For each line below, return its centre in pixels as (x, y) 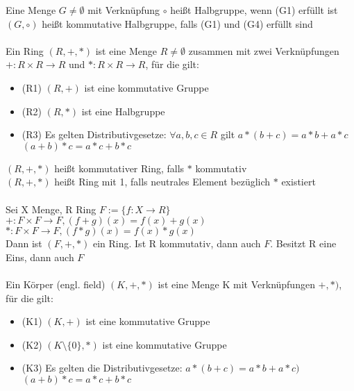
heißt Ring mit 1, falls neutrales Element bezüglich (162, 182)
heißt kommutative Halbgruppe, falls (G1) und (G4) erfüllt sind (177, 23)
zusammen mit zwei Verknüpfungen (264, 50)
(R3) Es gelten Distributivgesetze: (94, 134)
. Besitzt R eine (303, 243)
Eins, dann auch (40, 257)
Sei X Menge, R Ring (51, 209)
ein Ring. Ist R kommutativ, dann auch (177, 243)
